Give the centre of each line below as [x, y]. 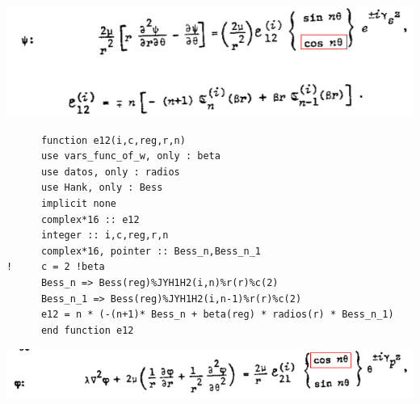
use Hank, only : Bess [102, 188]
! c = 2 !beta [56, 267]
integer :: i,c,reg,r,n [105, 236]
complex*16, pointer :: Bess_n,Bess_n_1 [151, 251]
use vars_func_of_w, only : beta [130, 156]
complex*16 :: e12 [90, 219]
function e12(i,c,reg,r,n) [113, 140]
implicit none [79, 204]
